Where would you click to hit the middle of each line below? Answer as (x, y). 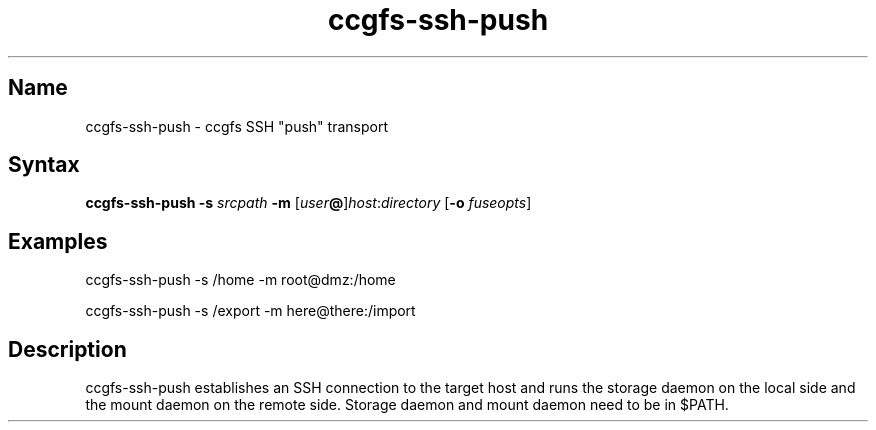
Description (67, 349)
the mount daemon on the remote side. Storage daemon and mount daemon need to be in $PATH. (407, 405)
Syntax (44, 165)
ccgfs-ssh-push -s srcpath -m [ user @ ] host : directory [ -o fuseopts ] (308, 203)
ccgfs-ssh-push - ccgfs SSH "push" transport (236, 126)
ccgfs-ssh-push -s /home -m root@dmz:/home (240, 280)
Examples (58, 241)
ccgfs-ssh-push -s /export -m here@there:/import (250, 311)
